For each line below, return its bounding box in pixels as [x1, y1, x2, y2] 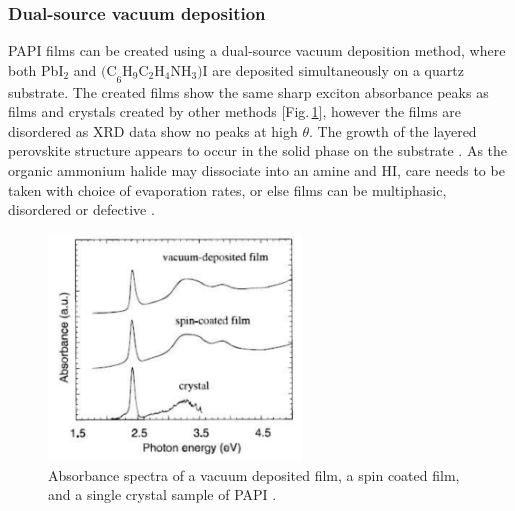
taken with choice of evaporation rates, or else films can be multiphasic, [8, 179, 447, 200]
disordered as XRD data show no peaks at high [8, 120, 298, 141]
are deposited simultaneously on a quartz [212, 59, 464, 80]
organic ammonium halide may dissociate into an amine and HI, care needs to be [8, 159, 505, 180]
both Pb [8, 59, 59, 80]
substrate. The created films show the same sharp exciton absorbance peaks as [8, 81, 489, 102]
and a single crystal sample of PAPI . [48, 484, 277, 505]
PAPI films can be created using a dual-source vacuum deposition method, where [8, 40, 506, 61]
